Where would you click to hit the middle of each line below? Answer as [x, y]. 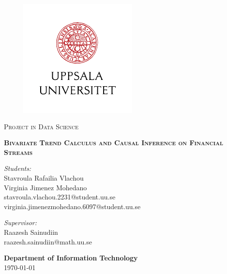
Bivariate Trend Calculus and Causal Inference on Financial [113, 143]
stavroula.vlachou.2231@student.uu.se [60, 197]
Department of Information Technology [71, 258]
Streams [18, 152]
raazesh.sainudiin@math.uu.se [48, 241]
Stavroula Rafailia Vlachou [44, 177]
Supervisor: [20, 222]
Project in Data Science [41, 126]
